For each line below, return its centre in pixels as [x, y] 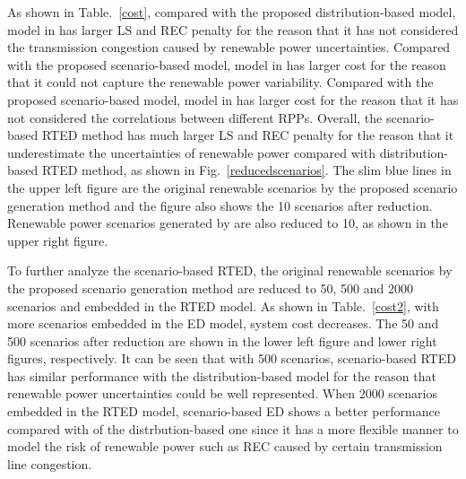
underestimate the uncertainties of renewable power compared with [191, 152]
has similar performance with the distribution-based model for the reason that [222, 375]
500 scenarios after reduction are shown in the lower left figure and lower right [222, 340]
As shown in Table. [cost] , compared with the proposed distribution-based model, [232, 12]
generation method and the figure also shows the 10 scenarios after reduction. [220, 205]
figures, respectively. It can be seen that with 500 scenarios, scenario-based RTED [232, 358]
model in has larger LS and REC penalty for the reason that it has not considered [233, 29]
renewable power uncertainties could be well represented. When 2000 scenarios [223, 393]
